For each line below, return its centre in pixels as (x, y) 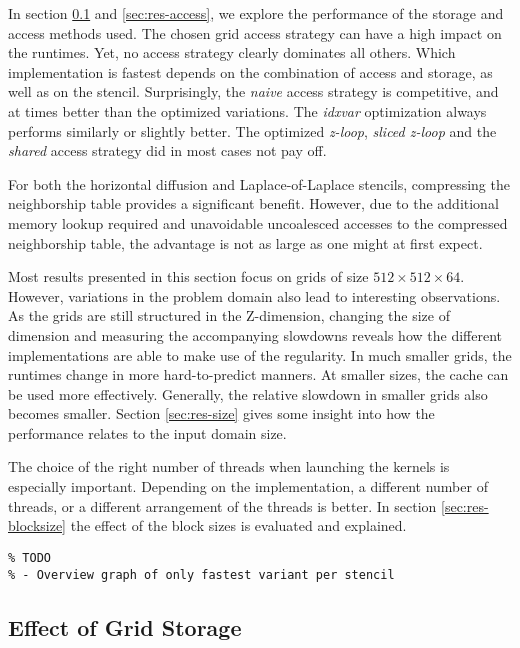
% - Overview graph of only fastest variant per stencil (201, 574)
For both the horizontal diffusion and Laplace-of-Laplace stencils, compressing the (259, 183)
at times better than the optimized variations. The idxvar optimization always (247, 110)
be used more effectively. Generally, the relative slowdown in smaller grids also (248, 393)
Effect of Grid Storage (125, 626)
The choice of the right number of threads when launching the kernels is (229, 466)
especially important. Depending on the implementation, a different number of (248, 486)
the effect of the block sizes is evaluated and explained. (238, 525)
